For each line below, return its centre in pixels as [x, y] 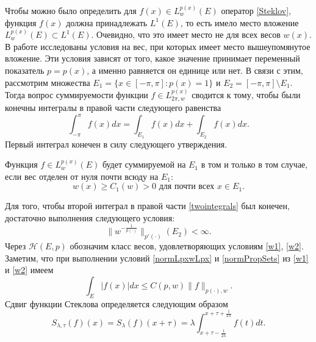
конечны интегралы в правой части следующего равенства [113, 108]
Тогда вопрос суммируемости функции [77, 94]
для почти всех [187, 187]
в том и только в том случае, [254, 164]
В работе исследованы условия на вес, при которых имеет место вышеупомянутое [158, 46]
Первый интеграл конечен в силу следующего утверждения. [116, 144]
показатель [25, 70]
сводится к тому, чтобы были [246, 94]
